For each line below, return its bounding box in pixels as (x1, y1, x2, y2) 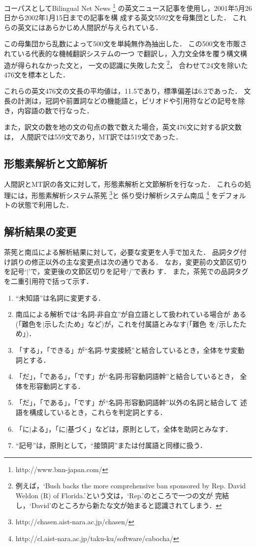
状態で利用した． (17, 200, 73, 210)
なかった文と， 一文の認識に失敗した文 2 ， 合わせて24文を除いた (38, 58, 248, 70)
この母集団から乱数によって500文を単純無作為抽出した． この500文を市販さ (4, 38, 247, 49)
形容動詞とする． (29, 380, 85, 391)
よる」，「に (31, 423, 66, 434)
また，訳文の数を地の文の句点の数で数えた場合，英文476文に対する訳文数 (4, 122, 242, 132)
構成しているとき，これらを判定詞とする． (29, 407, 167, 417)
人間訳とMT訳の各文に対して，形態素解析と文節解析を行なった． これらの (4, 178, 245, 189)
